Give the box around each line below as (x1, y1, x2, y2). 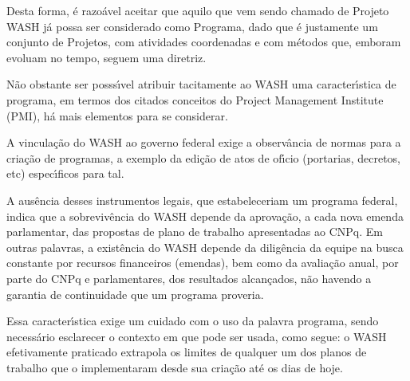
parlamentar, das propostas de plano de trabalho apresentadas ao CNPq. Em (6, 223, 383, 240)
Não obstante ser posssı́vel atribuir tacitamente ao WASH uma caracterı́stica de (6, 76, 396, 92)
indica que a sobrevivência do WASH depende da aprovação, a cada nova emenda (6, 207, 404, 224)
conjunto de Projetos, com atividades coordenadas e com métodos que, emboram (6, 33, 401, 50)
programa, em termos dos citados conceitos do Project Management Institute (6, 91, 384, 108)
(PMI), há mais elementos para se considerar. (6, 107, 228, 124)
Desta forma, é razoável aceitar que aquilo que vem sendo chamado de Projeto (6, 2, 389, 18)
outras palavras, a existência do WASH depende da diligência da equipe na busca (6, 238, 404, 255)
